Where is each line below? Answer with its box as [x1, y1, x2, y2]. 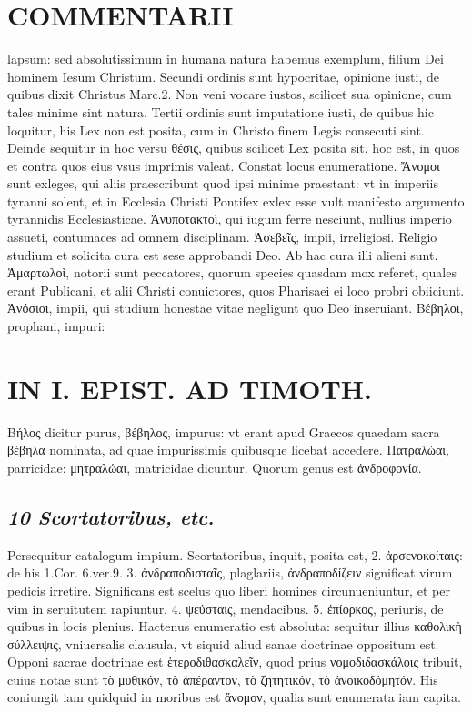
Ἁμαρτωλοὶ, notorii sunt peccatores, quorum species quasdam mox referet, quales [7, 263, 457, 282]
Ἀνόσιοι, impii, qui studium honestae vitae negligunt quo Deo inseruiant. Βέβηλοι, [7, 298, 464, 317]
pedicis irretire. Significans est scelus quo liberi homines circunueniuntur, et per [7, 580, 450, 599]
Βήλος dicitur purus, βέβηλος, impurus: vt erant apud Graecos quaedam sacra [7, 422, 440, 441]
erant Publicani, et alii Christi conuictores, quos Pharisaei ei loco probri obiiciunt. [7, 280, 465, 299]
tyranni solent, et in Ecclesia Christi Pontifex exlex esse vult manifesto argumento [7, 191, 465, 210]
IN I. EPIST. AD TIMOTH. [7, 369, 372, 406]
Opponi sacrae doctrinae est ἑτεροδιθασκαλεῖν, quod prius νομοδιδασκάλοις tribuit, [7, 652, 463, 671]
